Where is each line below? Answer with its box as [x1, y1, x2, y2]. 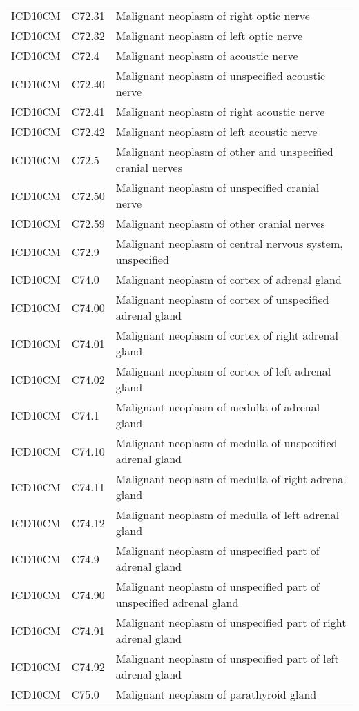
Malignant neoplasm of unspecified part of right [115, 614, 347, 630]
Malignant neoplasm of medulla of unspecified [115, 435, 338, 451]
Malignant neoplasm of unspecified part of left [115, 650, 339, 666]
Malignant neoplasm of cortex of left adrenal [115, 363, 331, 379]
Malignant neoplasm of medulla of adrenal [115, 399, 320, 415]
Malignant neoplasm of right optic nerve [115, 8, 310, 23]
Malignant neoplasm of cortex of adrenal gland [115, 271, 342, 287]
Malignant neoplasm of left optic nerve [115, 28, 303, 43]
